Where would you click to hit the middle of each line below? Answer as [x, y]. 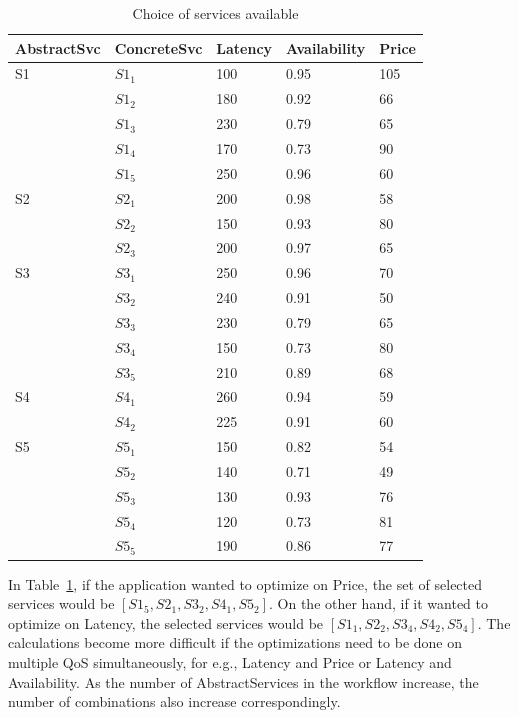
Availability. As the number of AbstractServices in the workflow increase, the [243, 681]
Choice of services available [215, 13]
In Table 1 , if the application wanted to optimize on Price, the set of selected [245, 583]
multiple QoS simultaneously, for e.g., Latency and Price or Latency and [230, 661]
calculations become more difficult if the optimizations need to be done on [235, 642]
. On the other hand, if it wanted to [379, 603]
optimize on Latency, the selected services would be [166, 622]
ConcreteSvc [158, 47]
